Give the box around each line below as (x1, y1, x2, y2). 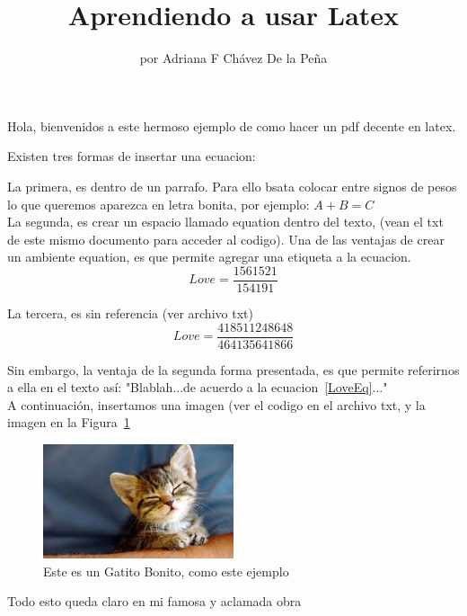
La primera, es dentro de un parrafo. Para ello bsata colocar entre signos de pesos (7, 176, 457, 195)
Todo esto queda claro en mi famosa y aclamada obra (7, 592, 302, 611)
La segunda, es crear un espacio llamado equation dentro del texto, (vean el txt (7, 212, 444, 231)
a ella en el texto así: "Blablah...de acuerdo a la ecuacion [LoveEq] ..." (7, 378, 388, 397)
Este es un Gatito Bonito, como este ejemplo (43, 561, 289, 580)
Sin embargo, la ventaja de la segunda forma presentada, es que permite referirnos (7, 360, 460, 379)
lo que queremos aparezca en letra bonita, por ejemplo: (7, 194, 310, 213)
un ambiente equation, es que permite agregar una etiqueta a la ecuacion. (7, 247, 411, 266)
